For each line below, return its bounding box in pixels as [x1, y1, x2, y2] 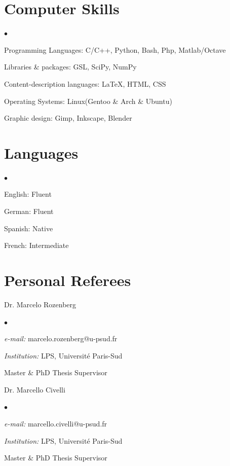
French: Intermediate [4, 240, 69, 250]
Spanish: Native [4, 223, 53, 233]
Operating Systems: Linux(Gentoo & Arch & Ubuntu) [4, 95, 172, 106]
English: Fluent [4, 189, 52, 199]
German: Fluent [4, 206, 54, 216]
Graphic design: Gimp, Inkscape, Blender [4, 113, 132, 123]
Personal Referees [4, 269, 131, 290]
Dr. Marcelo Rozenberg [4, 299, 76, 309]
